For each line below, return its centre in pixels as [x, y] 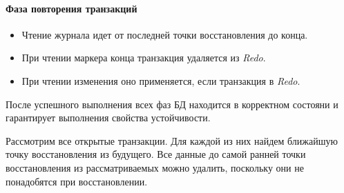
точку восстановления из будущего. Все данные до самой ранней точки [156, 154]
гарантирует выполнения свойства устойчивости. [108, 118]
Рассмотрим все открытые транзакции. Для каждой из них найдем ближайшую [172, 140]
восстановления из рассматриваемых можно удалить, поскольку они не [155, 167]
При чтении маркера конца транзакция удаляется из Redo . [144, 58]
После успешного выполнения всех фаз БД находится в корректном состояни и [172, 104]
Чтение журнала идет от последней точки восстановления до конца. [165, 34]
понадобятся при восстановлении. [77, 181]
